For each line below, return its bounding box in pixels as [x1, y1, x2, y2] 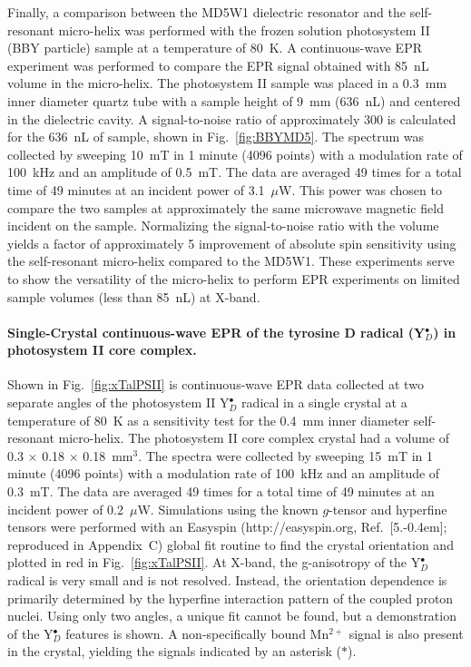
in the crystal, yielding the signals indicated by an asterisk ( [7, 642, 341, 661]
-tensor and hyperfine [329, 499, 447, 518]
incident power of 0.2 [7, 499, 123, 518]
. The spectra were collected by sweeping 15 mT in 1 [138, 446, 434, 465]
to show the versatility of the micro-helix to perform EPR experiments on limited [7, 269, 460, 288]
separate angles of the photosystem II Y [7, 393, 230, 412]
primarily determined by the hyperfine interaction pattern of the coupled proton [7, 588, 454, 607]
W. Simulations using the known [137, 499, 319, 518]
